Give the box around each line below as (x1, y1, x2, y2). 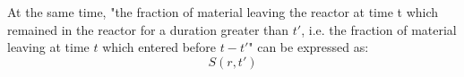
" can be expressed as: (248, 38, 369, 56)
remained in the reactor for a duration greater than (7, 20, 289, 38)
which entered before (102, 38, 217, 56)
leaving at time (7, 38, 90, 56)
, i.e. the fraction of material (301, 20, 457, 38)
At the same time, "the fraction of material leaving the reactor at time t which (7, 3, 439, 21)
